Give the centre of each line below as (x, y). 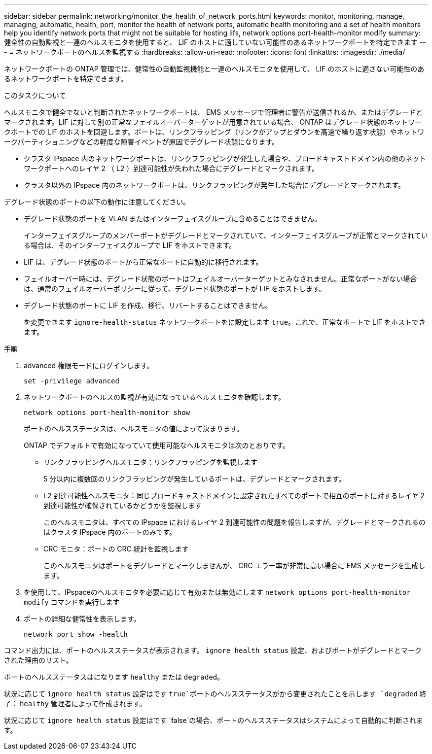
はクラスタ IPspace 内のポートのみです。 (110, 532)
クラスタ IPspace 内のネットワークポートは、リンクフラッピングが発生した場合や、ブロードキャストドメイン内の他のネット (225, 158)
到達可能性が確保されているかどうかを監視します (123, 505)
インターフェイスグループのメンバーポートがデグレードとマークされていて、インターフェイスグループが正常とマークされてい (226, 235)
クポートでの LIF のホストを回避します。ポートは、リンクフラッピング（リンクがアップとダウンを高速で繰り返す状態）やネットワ (214, 132)
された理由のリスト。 (38, 660)
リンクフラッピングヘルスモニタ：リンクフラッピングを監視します (150, 462)
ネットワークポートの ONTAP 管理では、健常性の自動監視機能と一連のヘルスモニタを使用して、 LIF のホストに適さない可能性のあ (214, 69)
